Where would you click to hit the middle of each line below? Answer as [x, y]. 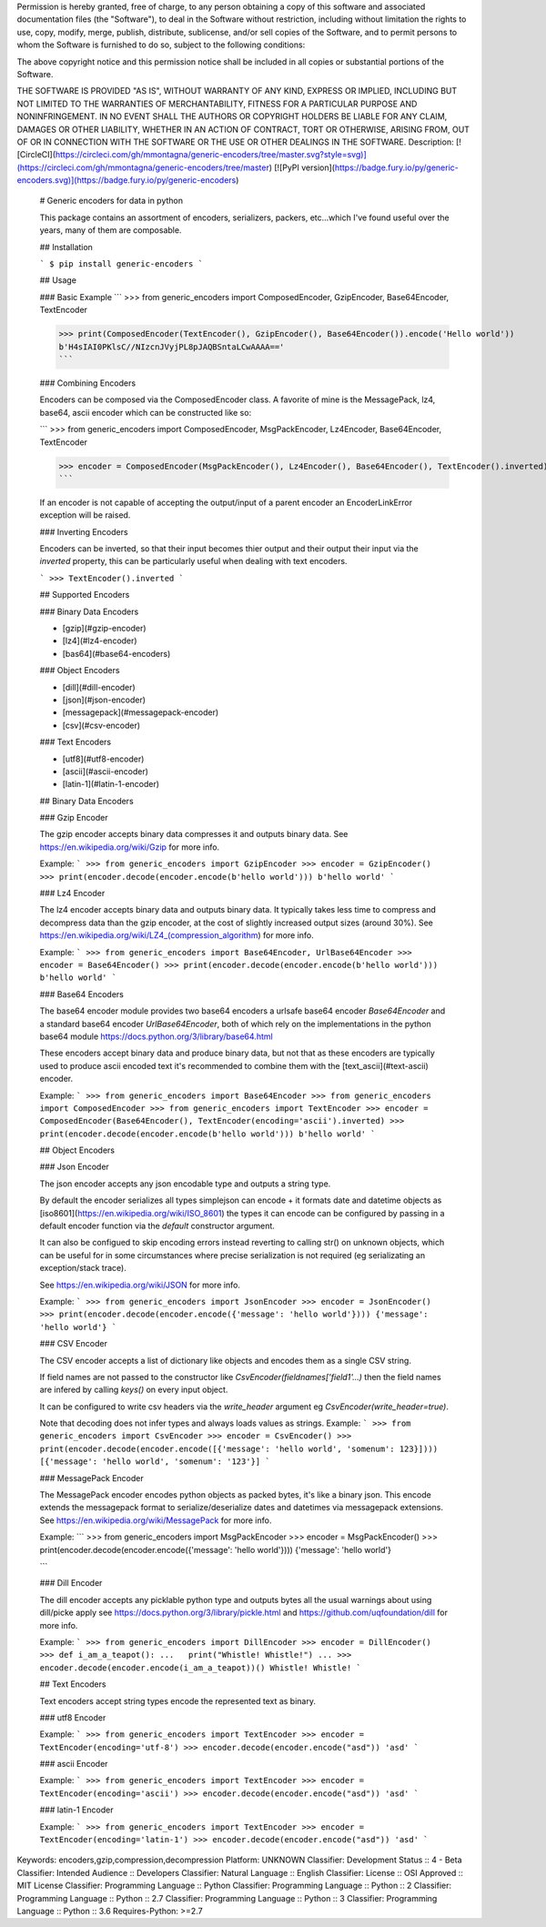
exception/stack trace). [83, 1268]
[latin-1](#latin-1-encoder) [111, 784]
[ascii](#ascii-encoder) [106, 771]
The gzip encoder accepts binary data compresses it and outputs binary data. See [194, 834]
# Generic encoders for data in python [111, 201]
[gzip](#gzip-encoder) [104, 628]
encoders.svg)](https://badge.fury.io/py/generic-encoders [126, 180]
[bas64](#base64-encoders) [116, 653]
